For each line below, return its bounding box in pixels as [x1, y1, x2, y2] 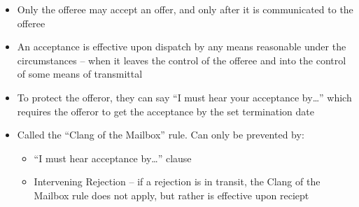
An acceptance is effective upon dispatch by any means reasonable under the [17, 39, 346, 54]
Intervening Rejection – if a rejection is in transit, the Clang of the [34, 174, 321, 189]
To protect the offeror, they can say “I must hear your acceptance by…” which [17, 90, 352, 104]
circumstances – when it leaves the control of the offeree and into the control [17, 52, 346, 67]
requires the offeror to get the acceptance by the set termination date [17, 103, 314, 118]
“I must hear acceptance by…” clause [34, 150, 192, 165]
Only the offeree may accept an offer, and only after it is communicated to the [17, 2, 353, 16]
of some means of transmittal [17, 66, 143, 81]
